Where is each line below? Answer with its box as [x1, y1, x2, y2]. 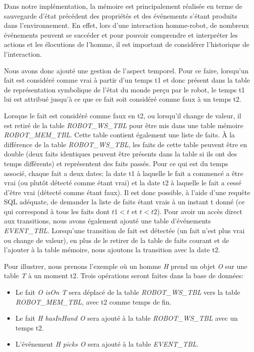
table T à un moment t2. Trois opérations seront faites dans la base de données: [4, 270, 244, 281]
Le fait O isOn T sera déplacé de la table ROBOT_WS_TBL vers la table [15, 287, 240, 297]
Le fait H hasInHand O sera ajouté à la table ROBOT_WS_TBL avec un [15, 313, 238, 323]
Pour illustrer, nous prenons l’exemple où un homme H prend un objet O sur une [4, 261, 248, 271]
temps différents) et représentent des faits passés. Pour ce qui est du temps [4, 158, 228, 168]
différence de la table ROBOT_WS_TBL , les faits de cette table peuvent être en [4, 139, 247, 149]
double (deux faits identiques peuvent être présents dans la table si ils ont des [4, 149, 237, 159]
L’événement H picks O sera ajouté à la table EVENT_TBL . [15, 339, 199, 349]
